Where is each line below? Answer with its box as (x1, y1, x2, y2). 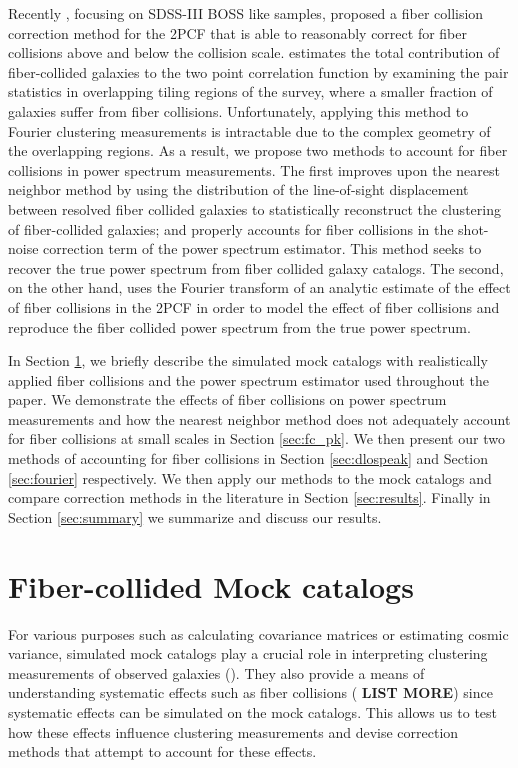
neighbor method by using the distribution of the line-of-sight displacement (8, 179, 469, 200)
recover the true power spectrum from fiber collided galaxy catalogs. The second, (8, 257, 504, 278)
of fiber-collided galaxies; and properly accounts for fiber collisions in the (8, 218, 454, 239)
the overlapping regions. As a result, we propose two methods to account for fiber (8, 140, 508, 161)
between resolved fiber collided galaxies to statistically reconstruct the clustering (8, 198, 501, 219)
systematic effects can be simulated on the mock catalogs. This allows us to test (8, 701, 498, 722)
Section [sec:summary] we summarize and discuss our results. (8, 506, 382, 527)
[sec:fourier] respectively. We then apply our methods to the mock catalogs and (8, 467, 492, 488)
